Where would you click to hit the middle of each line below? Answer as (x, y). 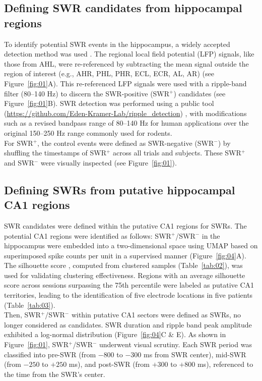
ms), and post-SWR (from (109, 364)
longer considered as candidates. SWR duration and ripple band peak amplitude (128, 324)
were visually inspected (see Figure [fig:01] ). (109, 162)
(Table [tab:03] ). (30, 305)
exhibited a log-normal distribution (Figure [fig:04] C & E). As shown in (115, 334)
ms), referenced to (225, 364)
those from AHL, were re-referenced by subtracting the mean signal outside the (126, 63)
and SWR (19, 162)
